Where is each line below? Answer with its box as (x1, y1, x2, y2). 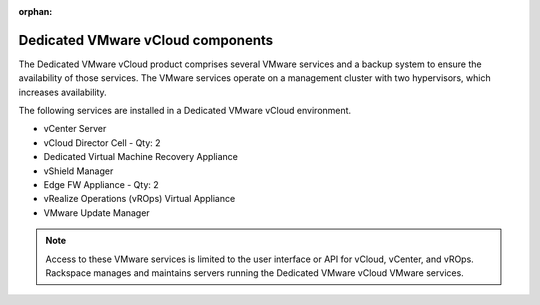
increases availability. (18, 86, 107, 98)
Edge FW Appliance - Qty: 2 (43, 179, 159, 191)
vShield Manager (43, 165, 114, 177)
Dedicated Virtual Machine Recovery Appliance (43, 151, 239, 163)
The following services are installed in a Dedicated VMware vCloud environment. (18, 105, 352, 117)
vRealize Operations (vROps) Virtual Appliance (43, 193, 236, 205)
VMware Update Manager (43, 206, 150, 219)
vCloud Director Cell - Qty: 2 (43, 136, 161, 149)
